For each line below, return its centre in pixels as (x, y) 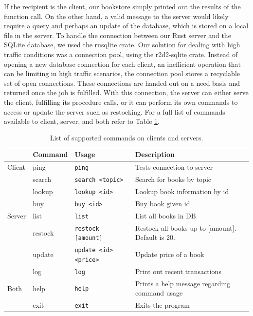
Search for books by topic (173, 179)
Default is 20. (155, 237)
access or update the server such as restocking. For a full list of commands (115, 111)
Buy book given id (163, 203)
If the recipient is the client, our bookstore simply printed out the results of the (122, 6)
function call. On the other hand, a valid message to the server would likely (116, 16)
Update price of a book (170, 254)
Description (155, 154)
